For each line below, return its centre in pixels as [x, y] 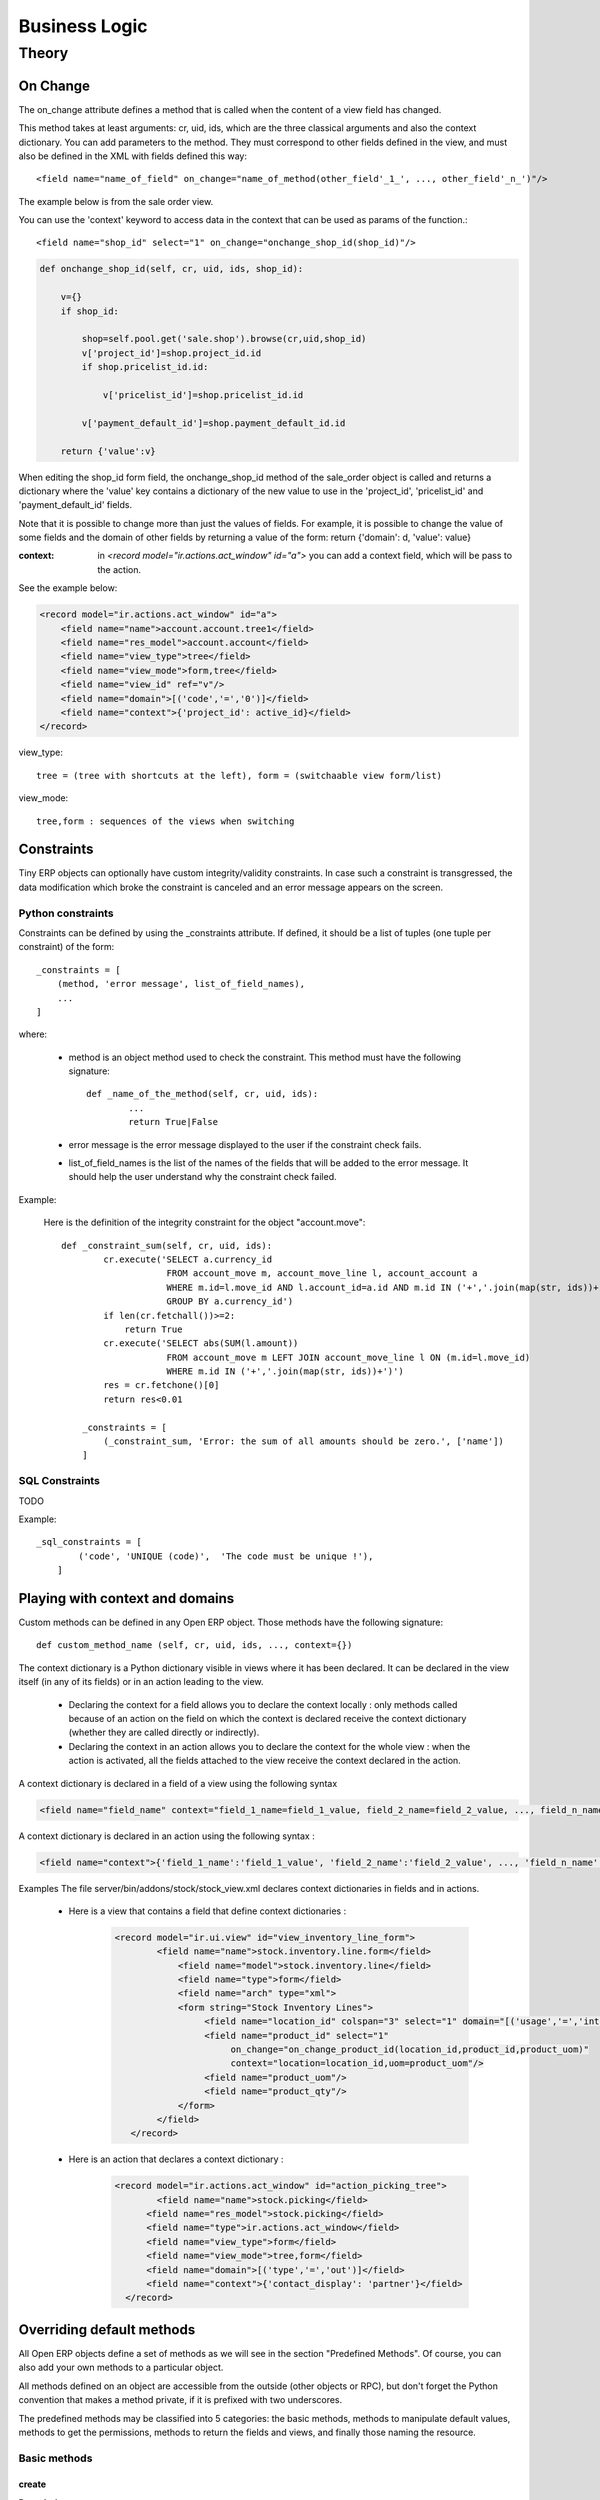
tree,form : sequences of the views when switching [165, 821]
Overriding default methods [107, 2329]
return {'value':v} [108, 451]
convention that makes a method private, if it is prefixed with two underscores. [180, 2400]
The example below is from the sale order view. [116, 201]
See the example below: [68, 588]
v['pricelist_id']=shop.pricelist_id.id [203, 394]
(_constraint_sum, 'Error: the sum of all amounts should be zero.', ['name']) [304, 1441]
